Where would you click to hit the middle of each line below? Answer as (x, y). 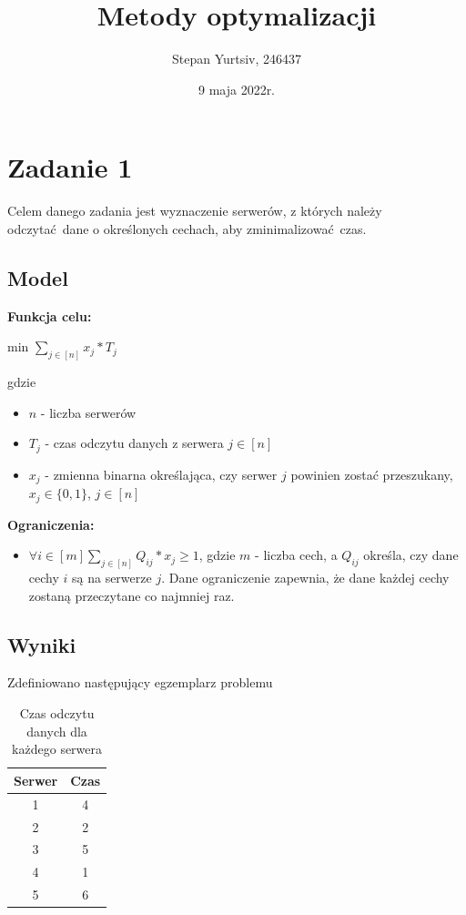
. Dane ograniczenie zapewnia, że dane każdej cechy (305, 578)
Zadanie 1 (70, 167)
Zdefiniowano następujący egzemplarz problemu (140, 682)
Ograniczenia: (51, 524)
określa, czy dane (411, 555)
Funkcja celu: (50, 315)
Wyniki (42, 644)
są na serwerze (112, 578)
